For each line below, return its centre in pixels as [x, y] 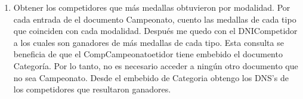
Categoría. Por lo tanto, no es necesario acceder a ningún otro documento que [156, 65]
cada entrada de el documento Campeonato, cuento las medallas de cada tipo [155, 19]
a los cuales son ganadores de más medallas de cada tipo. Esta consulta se [149, 42]
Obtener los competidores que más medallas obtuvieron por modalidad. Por [152, 7]
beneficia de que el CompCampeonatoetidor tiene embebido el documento [148, 54]
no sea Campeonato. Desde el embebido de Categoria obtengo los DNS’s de [151, 77]
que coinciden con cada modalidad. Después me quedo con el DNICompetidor [155, 31]
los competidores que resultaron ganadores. [92, 89]
